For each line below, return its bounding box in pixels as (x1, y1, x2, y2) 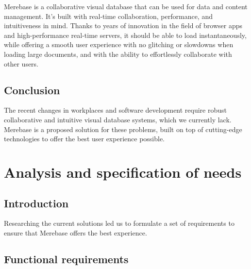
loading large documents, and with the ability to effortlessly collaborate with (4, 49, 232, 59)
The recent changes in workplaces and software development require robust (4, 105, 227, 115)
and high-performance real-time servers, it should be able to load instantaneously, (4, 30, 247, 40)
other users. (4, 58, 39, 68)
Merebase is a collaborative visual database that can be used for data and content (4, 1, 248, 11)
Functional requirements (4, 251, 129, 266)
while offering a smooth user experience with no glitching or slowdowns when (4, 39, 234, 50)
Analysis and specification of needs (4, 162, 242, 182)
